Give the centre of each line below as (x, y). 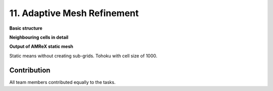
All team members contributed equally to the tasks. (62, 82)
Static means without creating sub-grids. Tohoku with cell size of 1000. (83, 56)
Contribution (30, 70)
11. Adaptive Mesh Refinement (74, 13)
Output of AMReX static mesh (41, 47)
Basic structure (26, 28)
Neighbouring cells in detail (39, 37)
